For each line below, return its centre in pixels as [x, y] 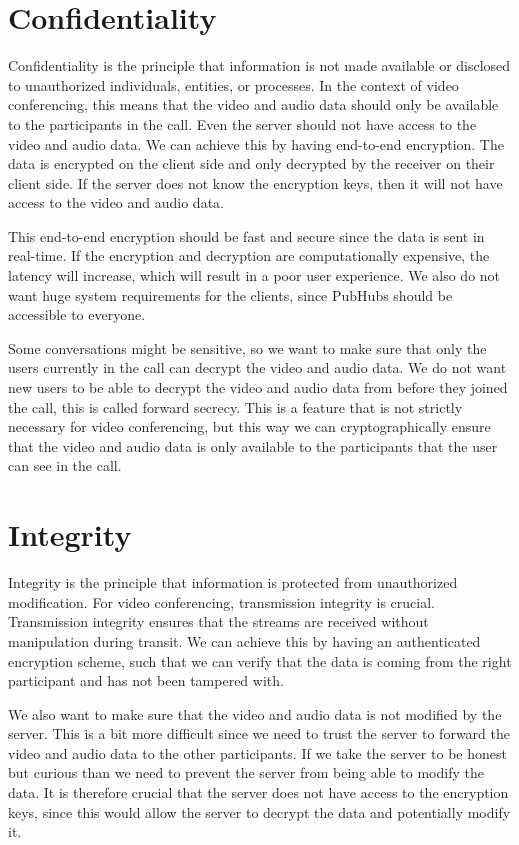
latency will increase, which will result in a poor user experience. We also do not [254, 275]
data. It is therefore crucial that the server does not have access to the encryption [258, 792]
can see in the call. [65, 465]
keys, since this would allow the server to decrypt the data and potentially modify [259, 811]
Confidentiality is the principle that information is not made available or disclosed [259, 65]
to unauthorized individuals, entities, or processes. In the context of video [233, 84]
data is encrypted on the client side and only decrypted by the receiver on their [251, 163]
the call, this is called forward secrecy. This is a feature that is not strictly [235, 406]
